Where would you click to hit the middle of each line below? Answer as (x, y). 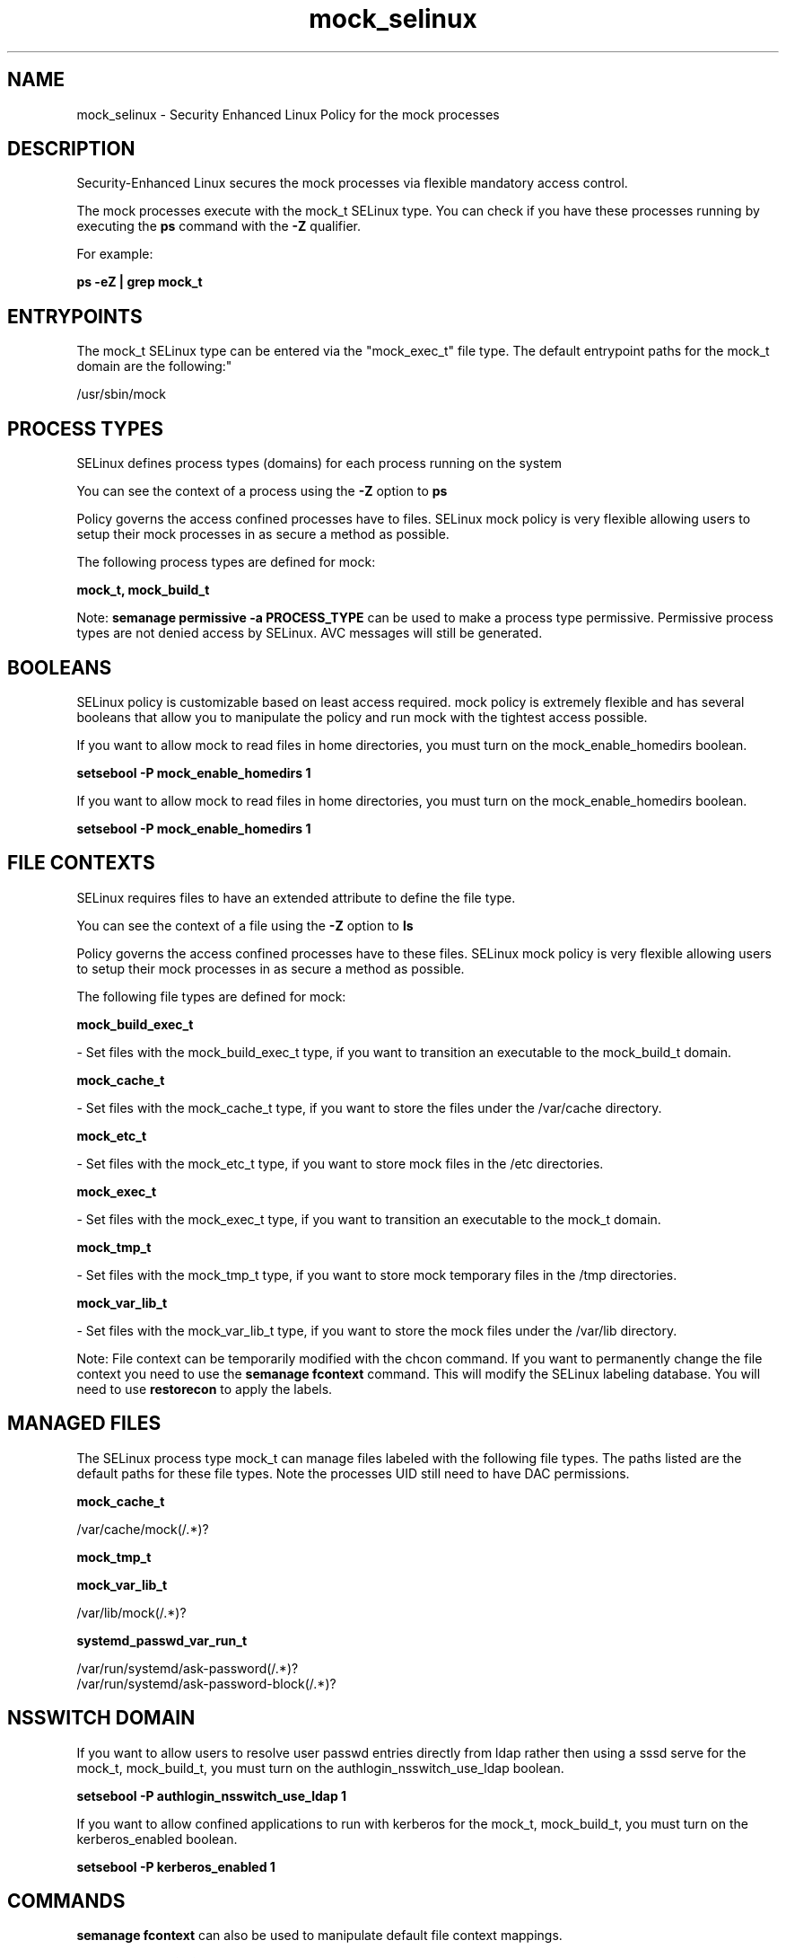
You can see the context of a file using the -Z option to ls (245, 925)
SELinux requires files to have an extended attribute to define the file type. (296, 897)
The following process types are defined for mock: (226, 562)
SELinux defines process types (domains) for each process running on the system (319, 463)
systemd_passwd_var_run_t (162, 1640)
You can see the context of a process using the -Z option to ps (262, 491)
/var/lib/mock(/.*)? (131, 1612)
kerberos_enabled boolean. (157, 1839)
